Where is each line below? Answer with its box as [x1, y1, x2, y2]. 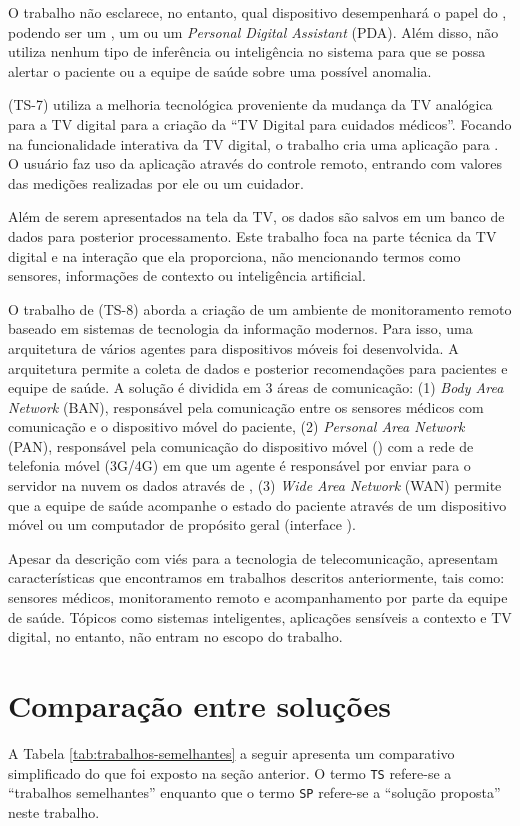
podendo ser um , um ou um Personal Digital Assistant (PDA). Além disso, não [8, 21, 499, 42]
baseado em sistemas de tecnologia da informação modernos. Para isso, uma [8, 318, 473, 339]
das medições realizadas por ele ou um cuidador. [8, 172, 304, 193]
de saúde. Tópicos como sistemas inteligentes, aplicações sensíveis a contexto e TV [8, 606, 512, 627]
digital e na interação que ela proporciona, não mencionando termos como [8, 245, 461, 266]
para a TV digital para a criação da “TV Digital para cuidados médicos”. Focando [8, 113, 512, 134]
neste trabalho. [8, 801, 100, 822]
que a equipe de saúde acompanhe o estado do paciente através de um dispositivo [8, 494, 507, 515]
